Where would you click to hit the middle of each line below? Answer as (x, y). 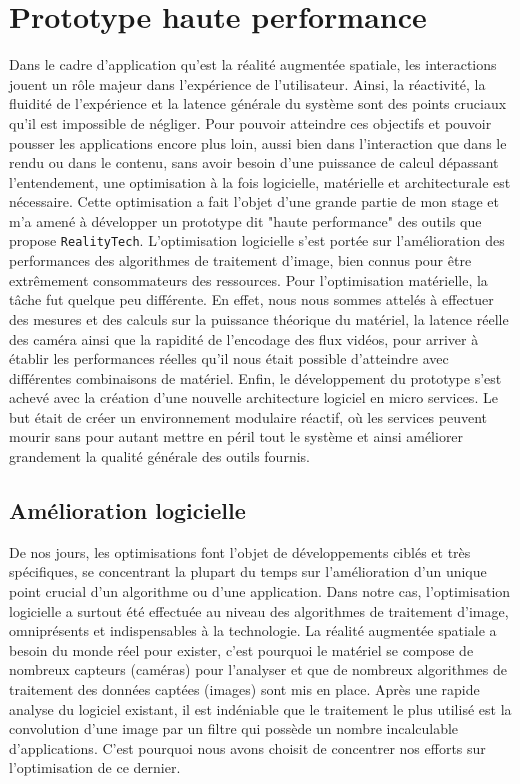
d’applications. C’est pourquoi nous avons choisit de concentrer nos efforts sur (247, 747)
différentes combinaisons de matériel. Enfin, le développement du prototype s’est (255, 377)
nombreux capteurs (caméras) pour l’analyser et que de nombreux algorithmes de (258, 669)
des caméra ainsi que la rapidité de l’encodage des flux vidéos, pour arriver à (244, 338)
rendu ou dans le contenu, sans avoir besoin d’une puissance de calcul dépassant (254, 162)
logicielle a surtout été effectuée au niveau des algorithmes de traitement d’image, (259, 610)
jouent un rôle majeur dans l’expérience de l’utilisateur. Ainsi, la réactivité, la (247, 83)
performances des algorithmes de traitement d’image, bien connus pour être (240, 260)
